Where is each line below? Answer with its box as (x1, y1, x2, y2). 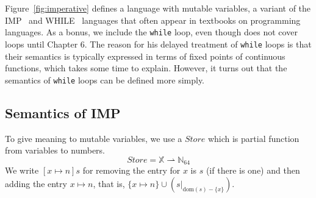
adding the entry (5, 177, 67, 189)
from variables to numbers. (5, 144, 105, 157)
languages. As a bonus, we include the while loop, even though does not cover (5, 26, 298, 38)
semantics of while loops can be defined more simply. (5, 73, 205, 86)
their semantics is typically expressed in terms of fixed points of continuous (5, 49, 285, 62)
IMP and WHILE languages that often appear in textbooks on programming (5, 13, 301, 26)
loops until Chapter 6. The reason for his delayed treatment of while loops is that (5, 37, 312, 50)
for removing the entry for (82, 164, 181, 177)
